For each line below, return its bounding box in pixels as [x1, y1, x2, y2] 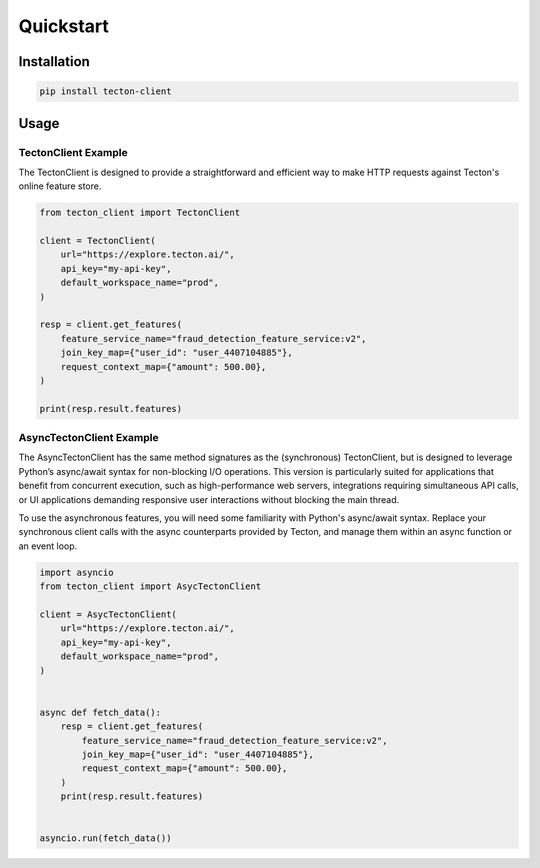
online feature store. [18, 180, 102, 192]
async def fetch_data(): [39, 706, 162, 718]
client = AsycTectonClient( [39, 608, 177, 620]
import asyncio [39, 566, 114, 578]
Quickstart [18, 15, 110, 37]
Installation [18, 53, 90, 70]
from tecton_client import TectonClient [39, 207, 240, 219]
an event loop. [18, 540, 78, 552]
